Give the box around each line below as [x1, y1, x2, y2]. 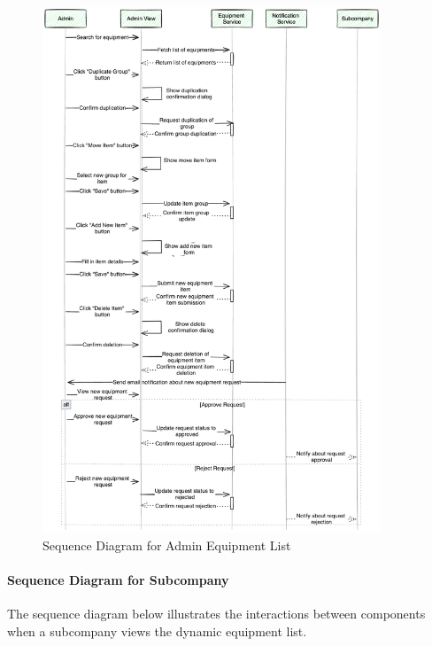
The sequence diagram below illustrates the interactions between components [7, 604, 426, 623]
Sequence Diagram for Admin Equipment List [42, 535, 291, 554]
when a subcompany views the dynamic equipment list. [7, 621, 307, 640]
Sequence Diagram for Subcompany [7, 571, 229, 589]
